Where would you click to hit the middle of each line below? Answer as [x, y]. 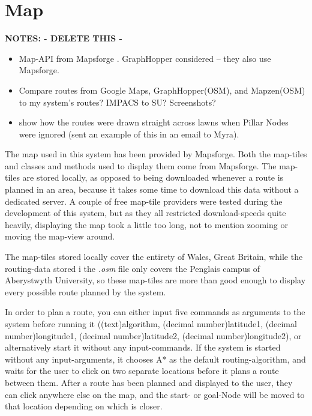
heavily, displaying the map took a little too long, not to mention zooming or [146, 224]
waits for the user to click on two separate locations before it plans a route [142, 371]
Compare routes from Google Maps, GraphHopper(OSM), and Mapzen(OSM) [162, 90]
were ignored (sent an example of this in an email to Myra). [129, 134]
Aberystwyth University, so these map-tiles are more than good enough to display [155, 280]
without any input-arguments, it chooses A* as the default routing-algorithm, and [155, 359]
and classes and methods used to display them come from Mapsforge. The [141, 165]
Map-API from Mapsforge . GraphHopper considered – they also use [145, 58]
